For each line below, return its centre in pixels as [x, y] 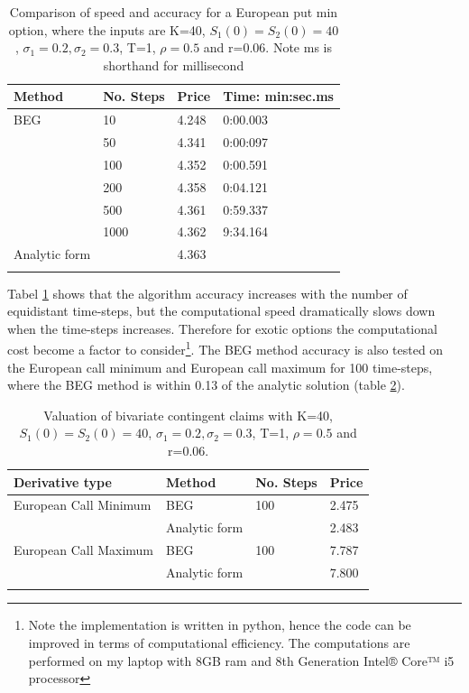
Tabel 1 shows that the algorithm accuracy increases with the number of [207, 293]
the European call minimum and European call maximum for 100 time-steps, [220, 367]
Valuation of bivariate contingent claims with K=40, [188, 415]
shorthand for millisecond [174, 65]
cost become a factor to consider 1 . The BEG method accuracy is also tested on [225, 348]
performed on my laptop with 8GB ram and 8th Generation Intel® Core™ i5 [241, 660]
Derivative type [63, 481]
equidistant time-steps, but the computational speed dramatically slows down [221, 311]
